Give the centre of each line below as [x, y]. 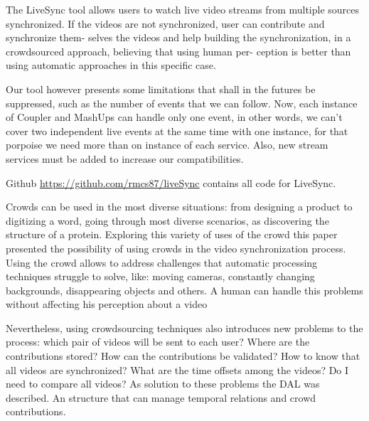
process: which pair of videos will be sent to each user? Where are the [158, 342]
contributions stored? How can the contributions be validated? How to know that [183, 356]
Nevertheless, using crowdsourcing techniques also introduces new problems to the [184, 327]
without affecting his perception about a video [107, 304]
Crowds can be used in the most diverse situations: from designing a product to [179, 207]
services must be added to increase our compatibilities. [125, 158]
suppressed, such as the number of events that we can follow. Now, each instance [182, 103]
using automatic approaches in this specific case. [111, 65]
